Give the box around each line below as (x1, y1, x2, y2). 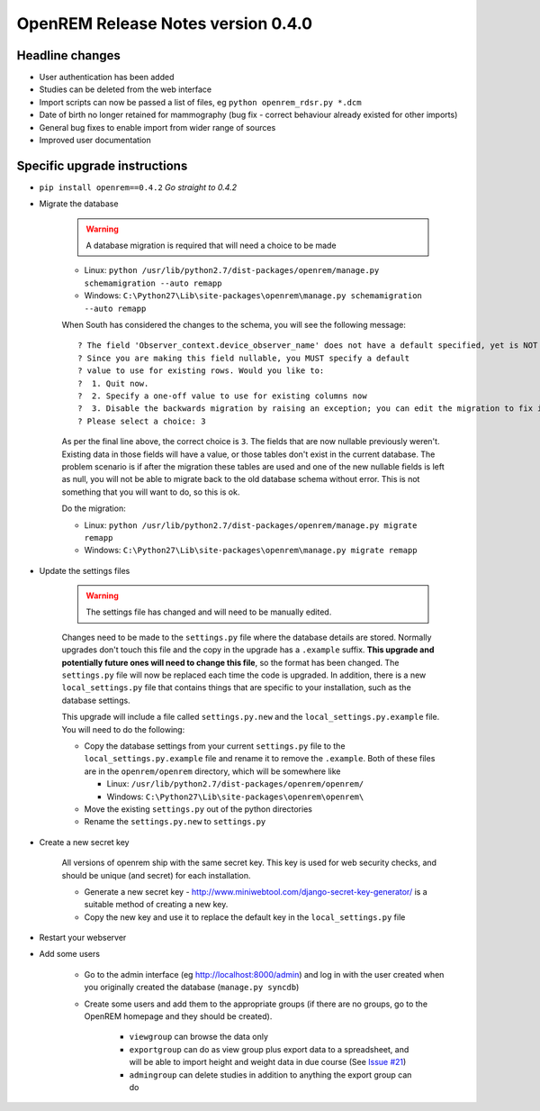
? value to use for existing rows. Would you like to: (77, 366, 325, 376)
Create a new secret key (39, 836, 130, 847)
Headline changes (16, 48, 121, 63)
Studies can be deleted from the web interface (39, 84, 211, 95)
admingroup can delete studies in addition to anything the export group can (129, 1069, 412, 1080)
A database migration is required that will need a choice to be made (85, 240, 337, 251)
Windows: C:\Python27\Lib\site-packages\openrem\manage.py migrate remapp (84, 545, 418, 556)
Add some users (39, 949, 101, 960)
